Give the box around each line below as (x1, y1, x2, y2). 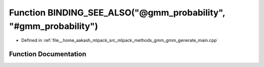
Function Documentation (9, 50, 87, 58)
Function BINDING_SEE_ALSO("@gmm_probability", (9, 7, 225, 18)
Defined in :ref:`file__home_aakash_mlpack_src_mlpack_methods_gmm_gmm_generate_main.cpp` (21, 38, 219, 43)
